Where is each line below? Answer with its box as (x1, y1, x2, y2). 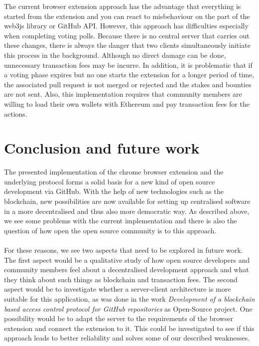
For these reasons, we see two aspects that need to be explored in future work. (4, 245, 243, 255)
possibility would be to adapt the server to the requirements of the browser (4, 313, 233, 324)
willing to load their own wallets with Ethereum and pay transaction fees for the (4, 98, 250, 109)
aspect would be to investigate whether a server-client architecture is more (4, 284, 231, 294)
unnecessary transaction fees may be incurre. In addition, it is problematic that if (4, 59, 253, 70)
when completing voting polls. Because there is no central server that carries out (4, 30, 250, 40)
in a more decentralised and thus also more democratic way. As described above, (4, 205, 250, 216)
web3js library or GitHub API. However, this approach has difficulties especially (4, 20, 249, 31)
